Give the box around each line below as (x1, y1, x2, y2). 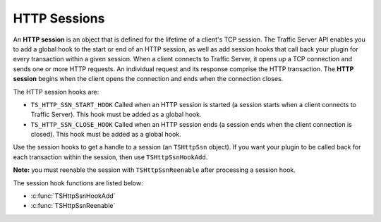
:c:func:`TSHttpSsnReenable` (30, 202, 116, 210)
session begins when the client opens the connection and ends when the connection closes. (13, 75, 284, 83)
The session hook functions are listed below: (13, 178, 144, 187)
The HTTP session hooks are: (13, 87, 99, 96)
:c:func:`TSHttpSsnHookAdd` (30, 192, 116, 200)
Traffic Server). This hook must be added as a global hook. (30, 110, 202, 119)
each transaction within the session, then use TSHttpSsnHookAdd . (13, 152, 208, 161)
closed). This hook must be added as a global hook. (30, 130, 181, 139)
